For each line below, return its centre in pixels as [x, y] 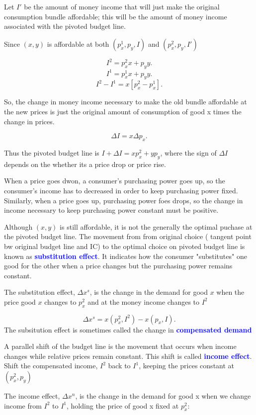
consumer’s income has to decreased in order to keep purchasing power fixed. [121, 190]
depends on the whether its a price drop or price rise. [85, 164]
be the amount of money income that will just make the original [122, 6]
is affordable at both [78, 43]
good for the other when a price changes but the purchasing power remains [118, 266]
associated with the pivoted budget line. [65, 26]
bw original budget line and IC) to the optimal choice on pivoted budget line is [125, 246]
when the [230, 292]
